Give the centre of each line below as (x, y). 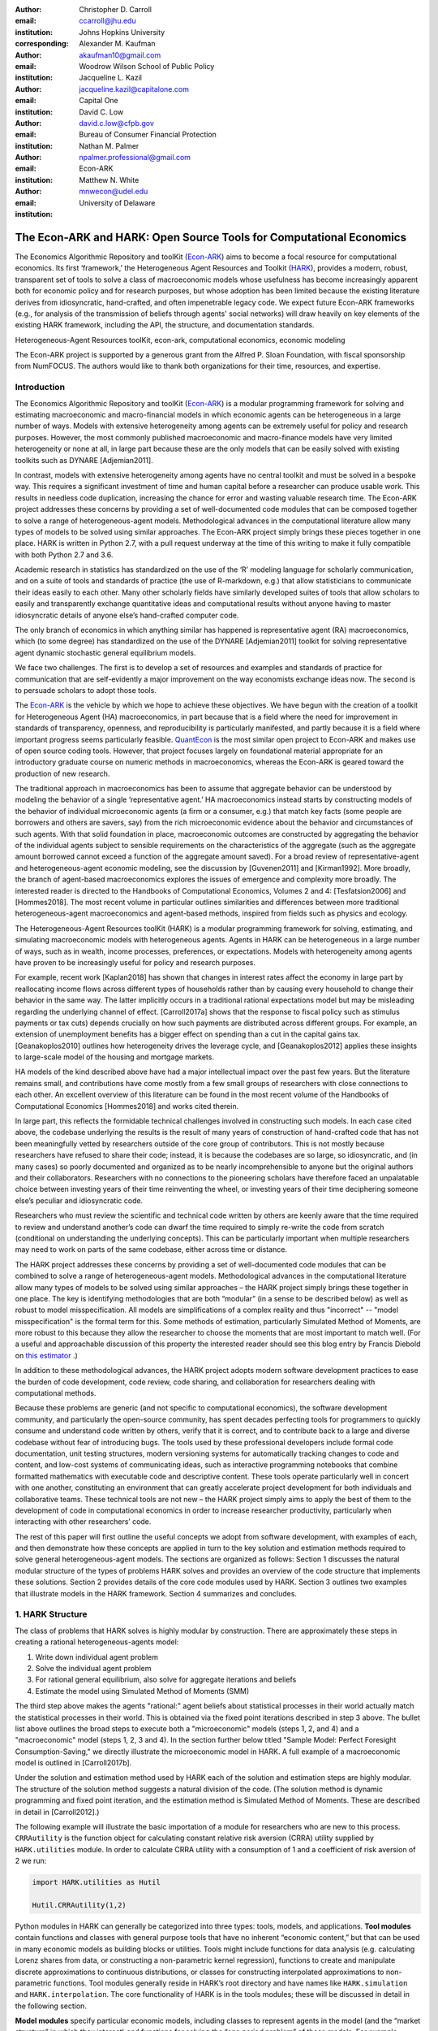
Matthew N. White (109, 180)
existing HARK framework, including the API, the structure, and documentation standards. (165, 325)
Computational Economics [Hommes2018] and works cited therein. (127, 1106)
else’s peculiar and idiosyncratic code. (79, 1200)
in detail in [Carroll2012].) (57, 1812)
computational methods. (56, 1393)
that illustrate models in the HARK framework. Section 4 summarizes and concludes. (156, 1593)
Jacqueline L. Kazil (110, 78)
